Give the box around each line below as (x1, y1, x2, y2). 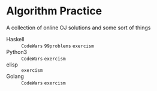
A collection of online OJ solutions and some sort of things (6, 24, 151, 31)
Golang (6, 72, 24, 80)
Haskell (6, 35, 25, 43)
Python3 (6, 48, 28, 55)
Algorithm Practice (6, 4, 102, 18)
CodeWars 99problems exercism (21, 43, 95, 49)
